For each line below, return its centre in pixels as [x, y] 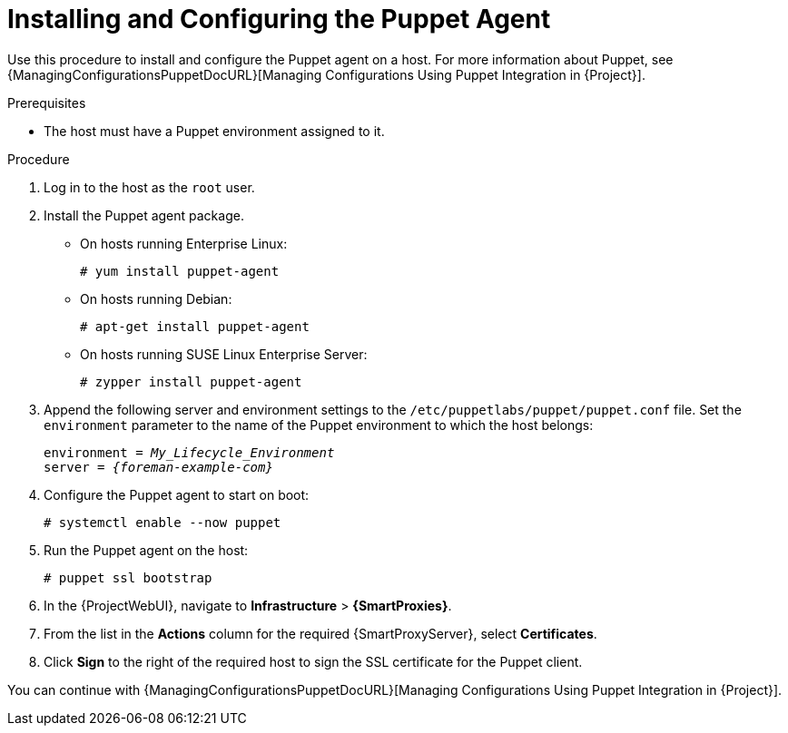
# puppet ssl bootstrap [128, 577]
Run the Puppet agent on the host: [146, 550]
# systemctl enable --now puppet [163, 522]
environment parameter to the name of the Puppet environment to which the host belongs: [319, 425]
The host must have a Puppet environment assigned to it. [214, 131]
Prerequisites [47, 103]
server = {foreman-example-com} [158, 467]
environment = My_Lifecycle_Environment [189, 452]
